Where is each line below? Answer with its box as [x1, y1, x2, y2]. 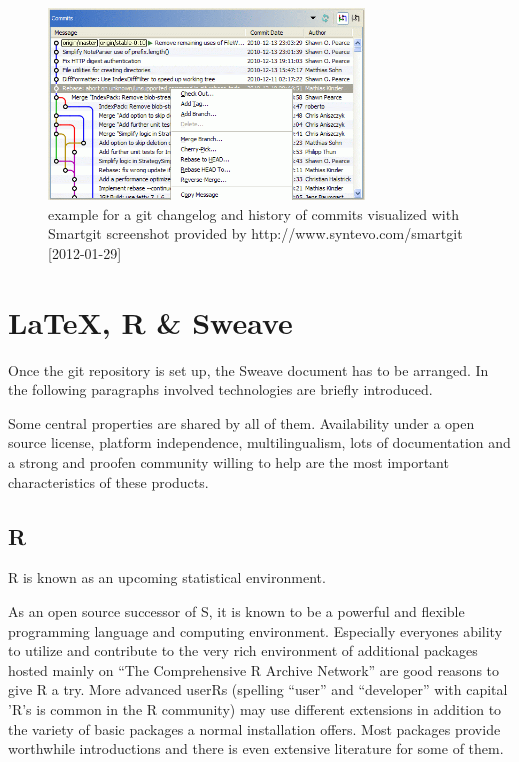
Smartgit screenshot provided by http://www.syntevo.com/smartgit [48, 223, 463, 244]
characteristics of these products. [8, 471, 209, 492]
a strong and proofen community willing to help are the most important [8, 452, 449, 473]
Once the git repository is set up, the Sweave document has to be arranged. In [8, 359, 489, 380]
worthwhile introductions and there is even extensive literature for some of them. [8, 738, 504, 759]
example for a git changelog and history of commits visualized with [48, 203, 459, 224]
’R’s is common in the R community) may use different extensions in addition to [8, 699, 502, 720]
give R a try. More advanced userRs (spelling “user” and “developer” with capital [8, 679, 508, 700]
